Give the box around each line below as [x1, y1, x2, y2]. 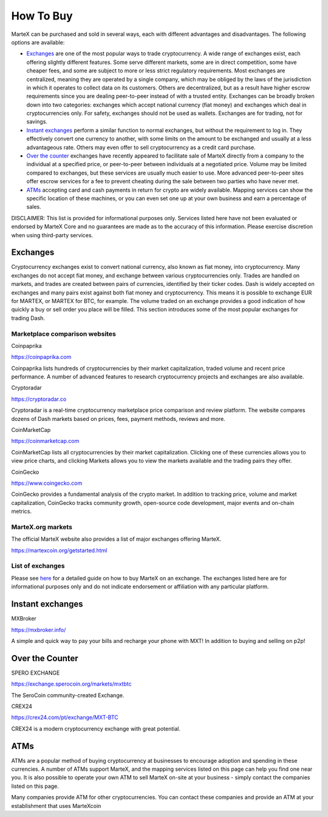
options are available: [11, 38, 65, 46]
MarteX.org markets [11, 523, 73, 531]
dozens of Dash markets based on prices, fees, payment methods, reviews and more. [11, 415, 226, 422]
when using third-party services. [11, 231, 94, 238]
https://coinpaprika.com [11, 353, 72, 361]
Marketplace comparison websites [11, 329, 117, 338]
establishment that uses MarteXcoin [11, 802, 101, 809]
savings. [26, 118, 48, 125]
